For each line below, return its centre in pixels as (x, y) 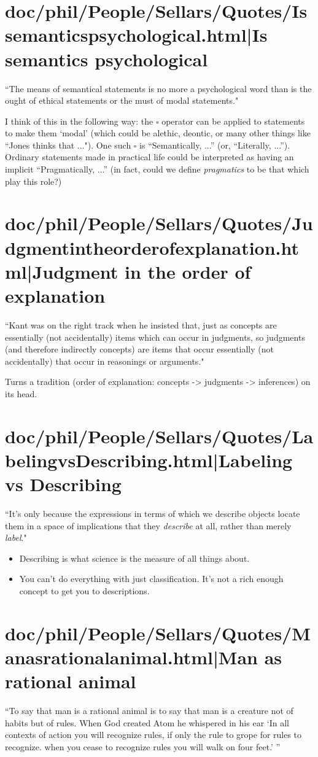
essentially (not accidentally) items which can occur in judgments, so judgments (155, 337)
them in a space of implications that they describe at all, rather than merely (148, 525)
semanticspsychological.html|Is (136, 35)
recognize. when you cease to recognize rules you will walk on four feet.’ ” (143, 746)
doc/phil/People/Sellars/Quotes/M (158, 633)
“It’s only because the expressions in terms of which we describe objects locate (153, 513)
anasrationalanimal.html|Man (131, 657)
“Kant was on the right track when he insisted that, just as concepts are (141, 324)
